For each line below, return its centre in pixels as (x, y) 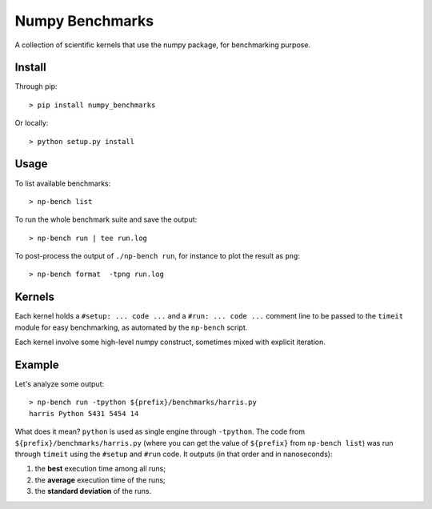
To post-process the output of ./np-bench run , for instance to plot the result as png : (157, 256)
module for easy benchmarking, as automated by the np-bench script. (131, 327)
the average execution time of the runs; (100, 479)
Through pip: (36, 86)
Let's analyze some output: (59, 384)
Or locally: (32, 123)
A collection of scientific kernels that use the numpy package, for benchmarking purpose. (163, 45)
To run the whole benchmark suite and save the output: (106, 219)
